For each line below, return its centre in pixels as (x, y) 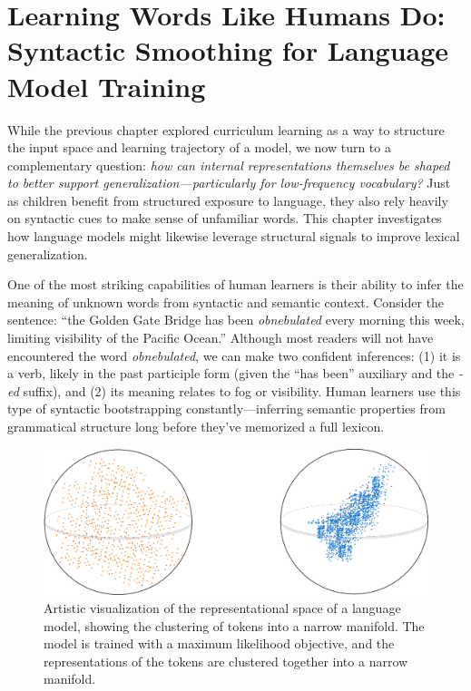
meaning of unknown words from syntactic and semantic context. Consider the (226, 302)
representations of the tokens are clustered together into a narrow (226, 661)
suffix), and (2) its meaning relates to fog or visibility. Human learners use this (242, 390)
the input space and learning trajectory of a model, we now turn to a (199, 147)
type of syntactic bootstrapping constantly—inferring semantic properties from (226, 409)
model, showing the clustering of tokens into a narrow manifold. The (234, 625)
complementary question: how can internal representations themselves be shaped (229, 165)
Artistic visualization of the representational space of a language (222, 608)
